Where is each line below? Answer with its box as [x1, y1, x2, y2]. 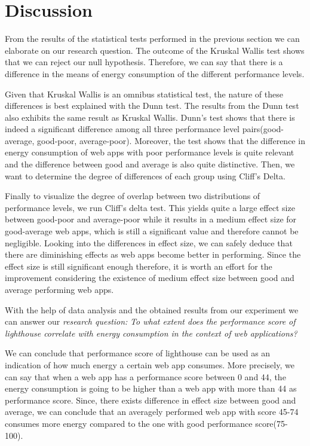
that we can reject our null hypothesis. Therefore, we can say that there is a [5, 56, 283, 68]
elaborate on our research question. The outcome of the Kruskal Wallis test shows [5, 44, 305, 56]
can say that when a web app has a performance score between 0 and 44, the [5, 370, 286, 383]
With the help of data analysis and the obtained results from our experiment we [5, 303, 299, 316]
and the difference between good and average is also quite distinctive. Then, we [5, 158, 295, 170]
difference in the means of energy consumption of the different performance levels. [5, 67, 305, 80]
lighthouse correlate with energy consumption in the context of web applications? [5, 326, 297, 339]
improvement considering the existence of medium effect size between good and [5, 271, 294, 284]
